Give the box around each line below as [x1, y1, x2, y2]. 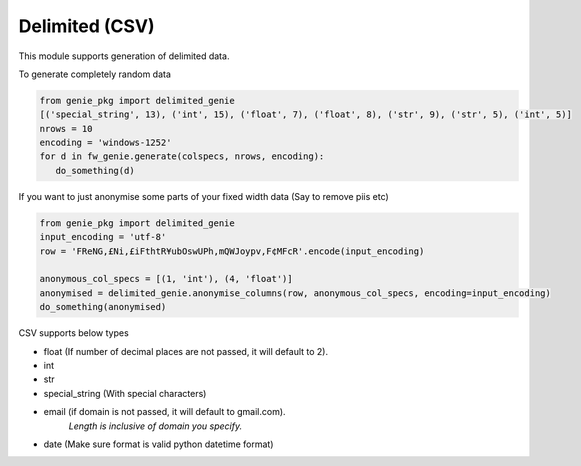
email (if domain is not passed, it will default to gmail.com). [43, 406, 286, 418]
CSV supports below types [18, 327, 129, 339]
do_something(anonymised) [39, 301, 167, 313]
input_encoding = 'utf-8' [39, 231, 167, 243]
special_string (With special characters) [43, 387, 207, 399]
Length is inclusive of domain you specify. [68, 420, 243, 432]
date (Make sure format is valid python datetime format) [43, 438, 274, 450]
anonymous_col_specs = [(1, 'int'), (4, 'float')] [39, 273, 294, 285]
